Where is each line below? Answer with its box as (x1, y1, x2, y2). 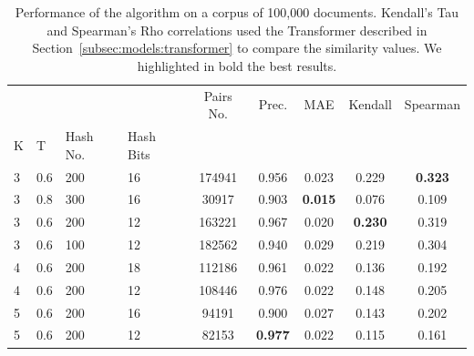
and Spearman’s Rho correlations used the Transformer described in (46, 20, 428, 39)
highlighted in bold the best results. (137, 56, 337, 75)
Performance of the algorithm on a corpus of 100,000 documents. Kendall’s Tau (15, 3, 459, 21)
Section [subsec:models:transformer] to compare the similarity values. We (32, 38, 442, 57)
